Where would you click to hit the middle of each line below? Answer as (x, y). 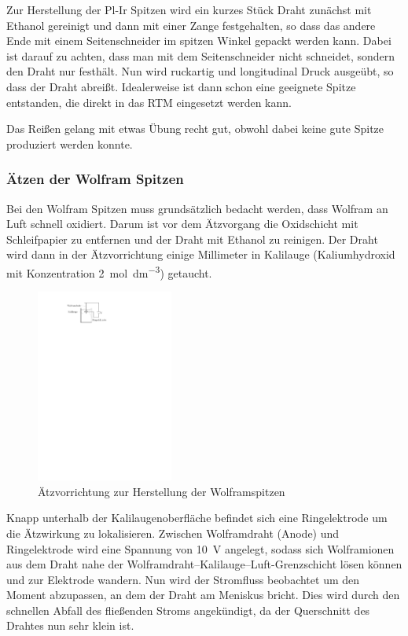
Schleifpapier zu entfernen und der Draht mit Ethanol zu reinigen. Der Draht (192, 239)
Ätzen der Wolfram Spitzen (95, 179)
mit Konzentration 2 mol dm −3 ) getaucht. (109, 271)
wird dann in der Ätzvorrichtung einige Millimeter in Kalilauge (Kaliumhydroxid (201, 254)
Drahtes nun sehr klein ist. (70, 625)
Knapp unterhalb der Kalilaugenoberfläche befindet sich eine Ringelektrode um (197, 518)
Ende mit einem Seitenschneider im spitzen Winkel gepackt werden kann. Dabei (199, 40)
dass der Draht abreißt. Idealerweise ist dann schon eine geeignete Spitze (181, 86)
